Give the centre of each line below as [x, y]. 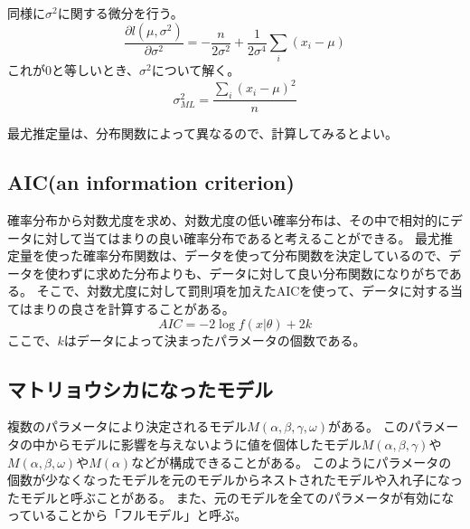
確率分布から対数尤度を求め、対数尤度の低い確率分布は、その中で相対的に [229, 220]
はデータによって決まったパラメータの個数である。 [215, 340]
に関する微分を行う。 [120, 13]
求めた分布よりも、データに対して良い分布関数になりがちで [272, 273]
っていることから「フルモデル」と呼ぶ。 [127, 515]
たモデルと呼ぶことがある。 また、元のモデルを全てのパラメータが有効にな [231, 497]
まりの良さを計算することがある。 [133, 309]
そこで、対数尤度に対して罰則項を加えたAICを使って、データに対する [243, 291]
